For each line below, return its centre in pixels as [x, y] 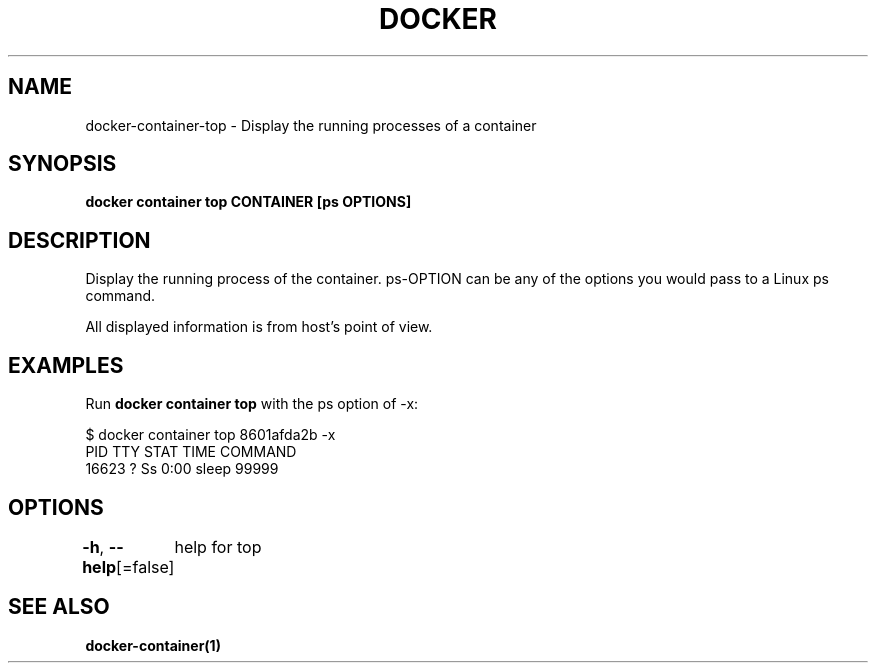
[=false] [145, 566]
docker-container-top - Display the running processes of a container [311, 125]
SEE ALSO [59, 607]
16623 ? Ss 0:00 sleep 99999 [182, 469]
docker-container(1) [153, 645]
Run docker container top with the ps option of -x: [252, 404]
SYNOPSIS [62, 164]
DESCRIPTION [79, 240]
